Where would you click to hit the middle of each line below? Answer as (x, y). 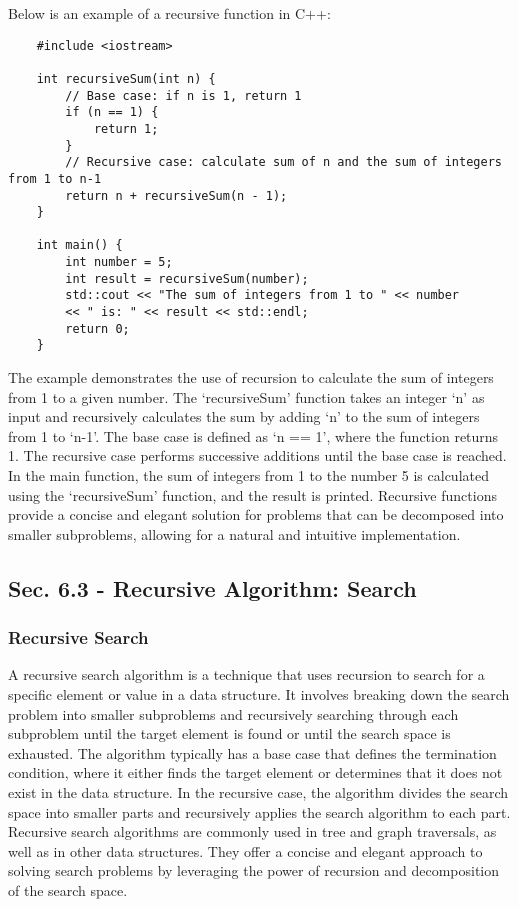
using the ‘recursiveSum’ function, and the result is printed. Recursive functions (252, 494)
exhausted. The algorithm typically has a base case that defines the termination (252, 752)
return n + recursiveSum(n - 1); (176, 195)
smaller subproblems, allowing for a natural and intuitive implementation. (234, 533)
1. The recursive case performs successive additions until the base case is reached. (257, 455)
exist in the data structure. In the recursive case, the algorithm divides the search (258, 791)
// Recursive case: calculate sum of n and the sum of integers (283, 162)
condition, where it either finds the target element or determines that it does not (255, 772)
